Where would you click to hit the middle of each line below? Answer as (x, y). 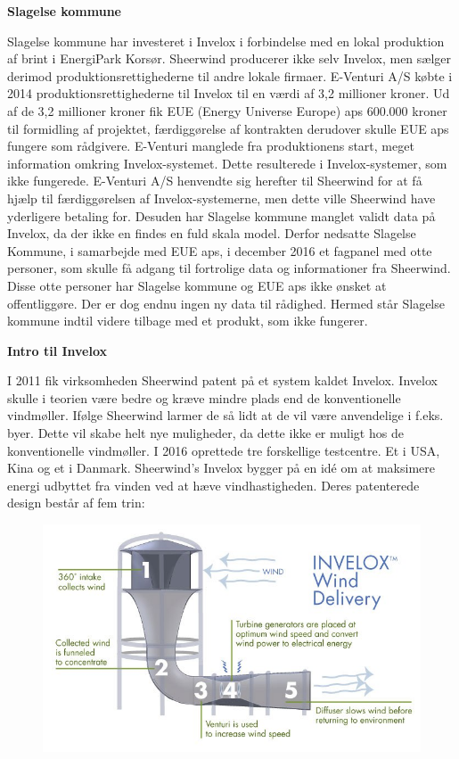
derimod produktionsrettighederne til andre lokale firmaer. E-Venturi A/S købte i (230, 75)
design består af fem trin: (76, 503)
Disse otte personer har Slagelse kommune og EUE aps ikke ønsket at (197, 285)
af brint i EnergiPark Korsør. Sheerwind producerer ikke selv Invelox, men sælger (229, 58)
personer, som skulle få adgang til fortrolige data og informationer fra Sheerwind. (229, 268)
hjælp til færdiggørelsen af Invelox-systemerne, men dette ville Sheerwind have (221, 198)
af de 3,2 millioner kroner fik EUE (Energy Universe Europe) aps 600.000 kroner (227, 110)
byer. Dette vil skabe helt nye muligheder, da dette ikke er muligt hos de (205, 433)
